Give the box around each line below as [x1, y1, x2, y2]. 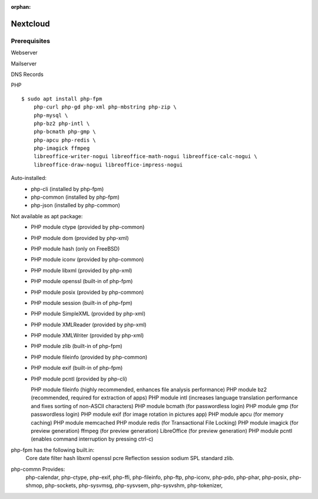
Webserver [11, 49, 38, 56]
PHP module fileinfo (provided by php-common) [31, 353, 148, 360]
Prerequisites [11, 37, 50, 45]
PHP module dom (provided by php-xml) [31, 234, 129, 241]
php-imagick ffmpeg [33, 145, 90, 152]
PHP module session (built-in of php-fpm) [31, 299, 132, 306]
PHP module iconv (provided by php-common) [31, 256, 144, 263]
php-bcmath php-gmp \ [33, 129, 97, 135]
